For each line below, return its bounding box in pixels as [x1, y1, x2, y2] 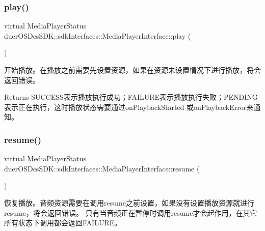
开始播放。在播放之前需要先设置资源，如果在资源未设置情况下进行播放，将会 [4, 65, 261, 75]
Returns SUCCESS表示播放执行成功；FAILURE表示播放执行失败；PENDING [4, 92, 258, 102]
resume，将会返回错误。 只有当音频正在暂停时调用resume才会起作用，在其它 [4, 207, 257, 218]
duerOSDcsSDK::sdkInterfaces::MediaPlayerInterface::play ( [4, 30, 191, 41]
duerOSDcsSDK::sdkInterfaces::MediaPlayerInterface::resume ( [4, 163, 200, 174]
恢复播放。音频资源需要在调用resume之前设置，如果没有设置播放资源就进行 [4, 197, 254, 208]
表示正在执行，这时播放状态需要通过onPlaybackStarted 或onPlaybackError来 [4, 101, 254, 112]
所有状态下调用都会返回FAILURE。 [4, 217, 122, 228]
